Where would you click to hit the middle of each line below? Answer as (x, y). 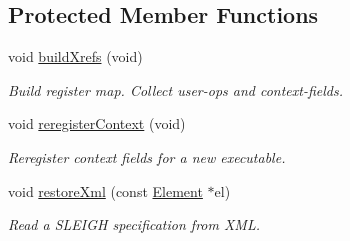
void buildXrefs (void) (75, 56)
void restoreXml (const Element (105, 190)
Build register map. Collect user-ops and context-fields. (176, 89)
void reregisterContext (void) (97, 123)
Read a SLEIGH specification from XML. (134, 224)
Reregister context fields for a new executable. (147, 156)
